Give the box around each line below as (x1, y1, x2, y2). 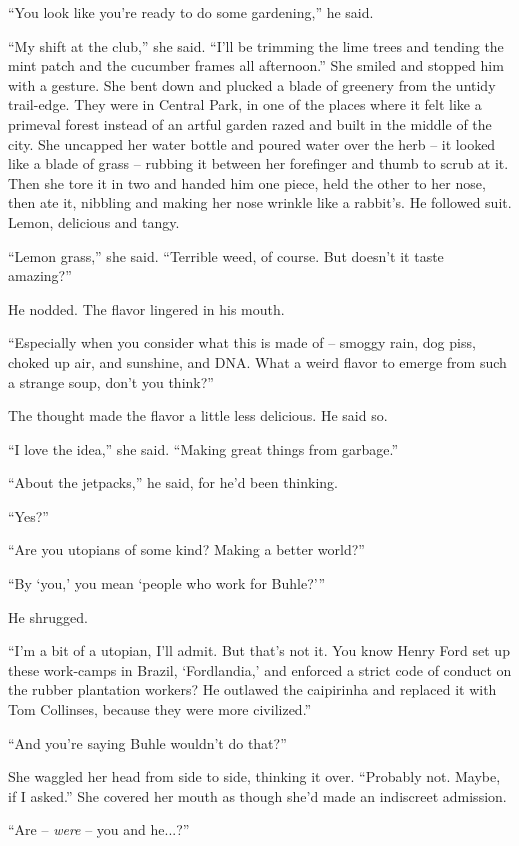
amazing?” (8, 265, 72, 286)
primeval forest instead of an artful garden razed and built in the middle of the (8, 113, 492, 134)
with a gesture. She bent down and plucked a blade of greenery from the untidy (8, 74, 496, 95)
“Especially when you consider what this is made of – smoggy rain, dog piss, (8, 332, 476, 353)
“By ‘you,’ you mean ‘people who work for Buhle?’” (8, 573, 326, 594)
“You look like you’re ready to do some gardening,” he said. (8, 2, 374, 22)
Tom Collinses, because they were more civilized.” (8, 699, 312, 720)
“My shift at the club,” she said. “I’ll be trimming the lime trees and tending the (8, 35, 504, 56)
